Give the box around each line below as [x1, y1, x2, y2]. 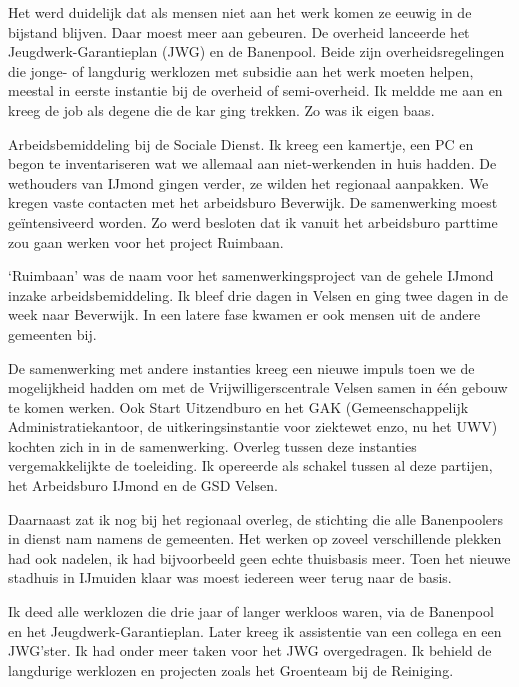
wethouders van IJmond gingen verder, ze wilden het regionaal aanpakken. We [8, 172, 489, 193]
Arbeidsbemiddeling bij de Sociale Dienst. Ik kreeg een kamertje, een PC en [8, 133, 474, 154]
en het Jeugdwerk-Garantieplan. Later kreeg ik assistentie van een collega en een [8, 620, 502, 641]
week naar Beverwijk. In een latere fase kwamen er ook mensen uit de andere [8, 304, 481, 325]
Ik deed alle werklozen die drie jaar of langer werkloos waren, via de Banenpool [8, 601, 494, 622]
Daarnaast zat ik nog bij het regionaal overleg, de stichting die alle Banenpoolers [8, 508, 504, 529]
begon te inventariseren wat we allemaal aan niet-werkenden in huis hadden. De [8, 153, 497, 174]
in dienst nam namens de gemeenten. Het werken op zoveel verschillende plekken [8, 528, 502, 549]
